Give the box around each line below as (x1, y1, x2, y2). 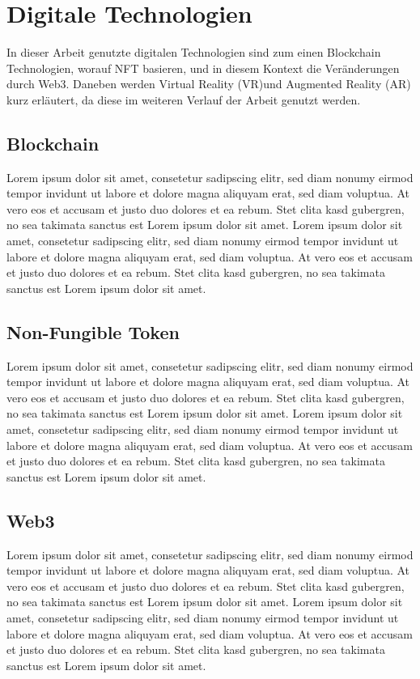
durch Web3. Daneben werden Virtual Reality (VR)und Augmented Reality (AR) (6, 75, 411, 92)
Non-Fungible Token (6, 319, 180, 344)
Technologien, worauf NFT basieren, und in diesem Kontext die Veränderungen (6, 59, 400, 76)
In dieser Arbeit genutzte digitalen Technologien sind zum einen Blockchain (6, 44, 381, 61)
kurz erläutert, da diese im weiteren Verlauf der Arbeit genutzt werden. (6, 91, 361, 108)
